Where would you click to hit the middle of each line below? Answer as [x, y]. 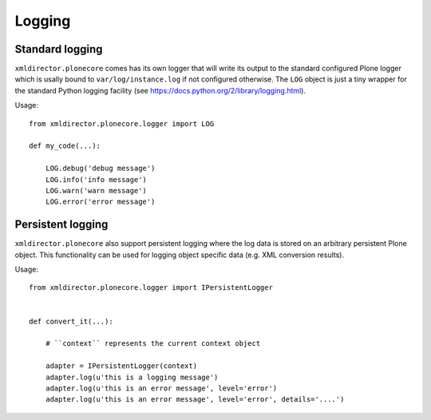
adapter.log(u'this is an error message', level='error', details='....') [195, 400]
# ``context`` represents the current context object [153, 344]
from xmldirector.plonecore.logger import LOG [122, 123]
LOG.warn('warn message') [96, 190]
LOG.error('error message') [100, 202]
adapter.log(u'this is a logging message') [132, 377]
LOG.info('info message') [96, 179]
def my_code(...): [65, 146]
